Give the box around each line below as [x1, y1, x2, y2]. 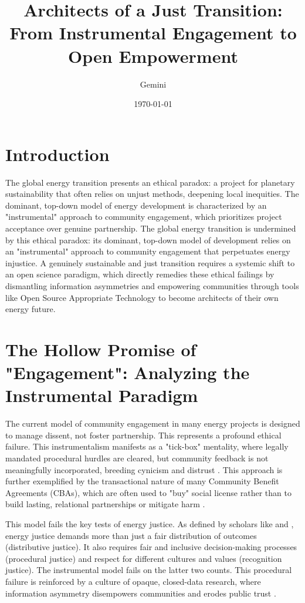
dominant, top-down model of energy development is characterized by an [5, 199, 267, 211]
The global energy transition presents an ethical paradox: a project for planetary [5, 176, 295, 188]
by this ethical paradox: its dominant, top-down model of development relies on [5, 233, 291, 246]
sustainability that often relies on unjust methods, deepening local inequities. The [5, 187, 299, 200]
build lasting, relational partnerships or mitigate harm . [5, 498, 205, 510]
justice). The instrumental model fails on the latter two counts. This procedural [5, 564, 292, 576]
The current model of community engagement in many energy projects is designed [5, 417, 300, 430]
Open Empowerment [68, 43, 238, 68]
